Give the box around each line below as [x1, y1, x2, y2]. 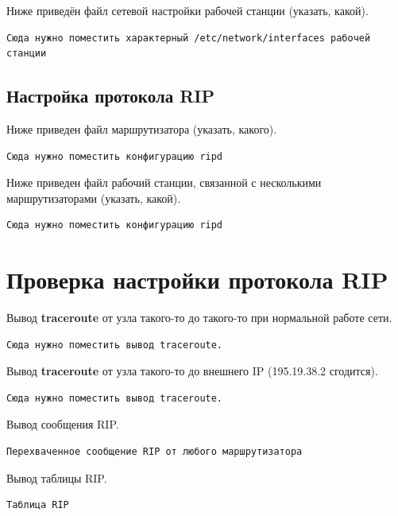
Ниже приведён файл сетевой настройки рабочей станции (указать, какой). [6, 2, 369, 18]
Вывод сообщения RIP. [6, 416, 119, 433]
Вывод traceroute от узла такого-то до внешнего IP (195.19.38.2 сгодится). [6, 363, 378, 379]
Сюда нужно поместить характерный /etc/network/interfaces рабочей [6, 32, 371, 44]
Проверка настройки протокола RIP [6, 263, 388, 296]
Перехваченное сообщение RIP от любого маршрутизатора [6, 446, 303, 458]
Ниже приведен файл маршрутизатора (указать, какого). [6, 120, 277, 137]
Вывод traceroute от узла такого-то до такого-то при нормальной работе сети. [6, 309, 392, 326]
